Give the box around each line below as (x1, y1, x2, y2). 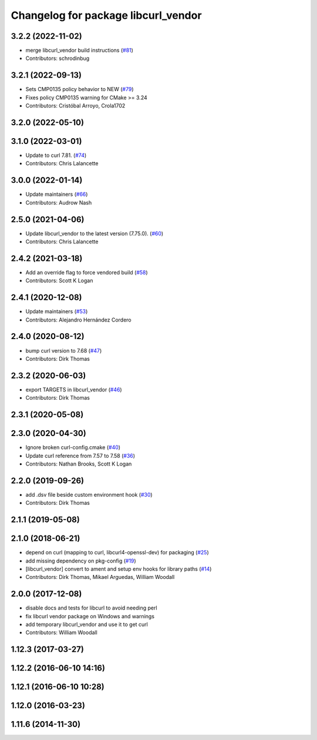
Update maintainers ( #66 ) (25, 191, 88, 198)
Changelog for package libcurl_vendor (11, 9, 202, 22)
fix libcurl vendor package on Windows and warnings (25, 612, 155, 620)
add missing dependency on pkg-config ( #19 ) (25, 557, 136, 564)
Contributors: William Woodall (25, 629, 98, 636)
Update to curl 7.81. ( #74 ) (25, 152, 87, 159)
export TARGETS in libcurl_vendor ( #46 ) (25, 386, 123, 393)
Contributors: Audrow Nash (25, 199, 92, 206)
